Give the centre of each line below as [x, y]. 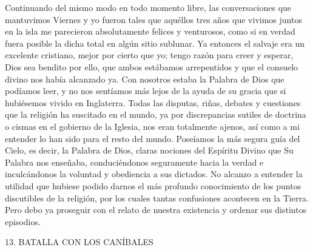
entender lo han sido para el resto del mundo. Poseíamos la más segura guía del [153, 138]
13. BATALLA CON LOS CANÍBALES [79, 242]
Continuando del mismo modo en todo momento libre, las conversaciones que [148, 7]
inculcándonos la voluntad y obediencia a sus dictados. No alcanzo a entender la [154, 174]
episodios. [23, 221]
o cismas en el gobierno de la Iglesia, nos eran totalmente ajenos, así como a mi [152, 126]
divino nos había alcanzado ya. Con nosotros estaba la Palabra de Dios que [145, 79]
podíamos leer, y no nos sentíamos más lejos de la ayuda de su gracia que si [146, 91]
